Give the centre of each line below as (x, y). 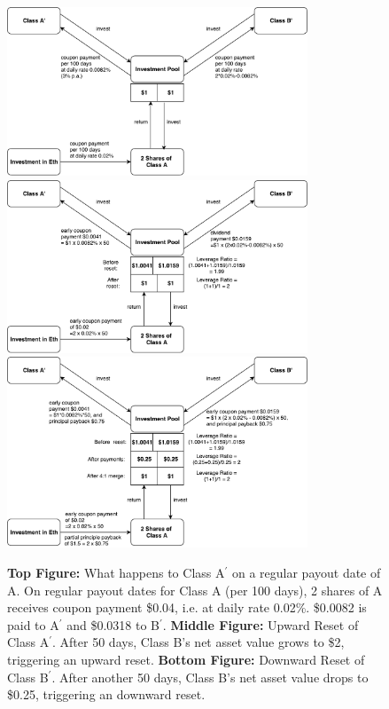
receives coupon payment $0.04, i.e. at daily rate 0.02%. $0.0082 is (187, 607)
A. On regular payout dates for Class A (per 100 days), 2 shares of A (195, 590)
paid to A (33, 624)
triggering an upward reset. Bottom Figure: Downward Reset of (186, 659)
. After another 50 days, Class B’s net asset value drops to (210, 677)
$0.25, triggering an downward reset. (106, 694)
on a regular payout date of (306, 572)
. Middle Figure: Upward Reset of (261, 624)
